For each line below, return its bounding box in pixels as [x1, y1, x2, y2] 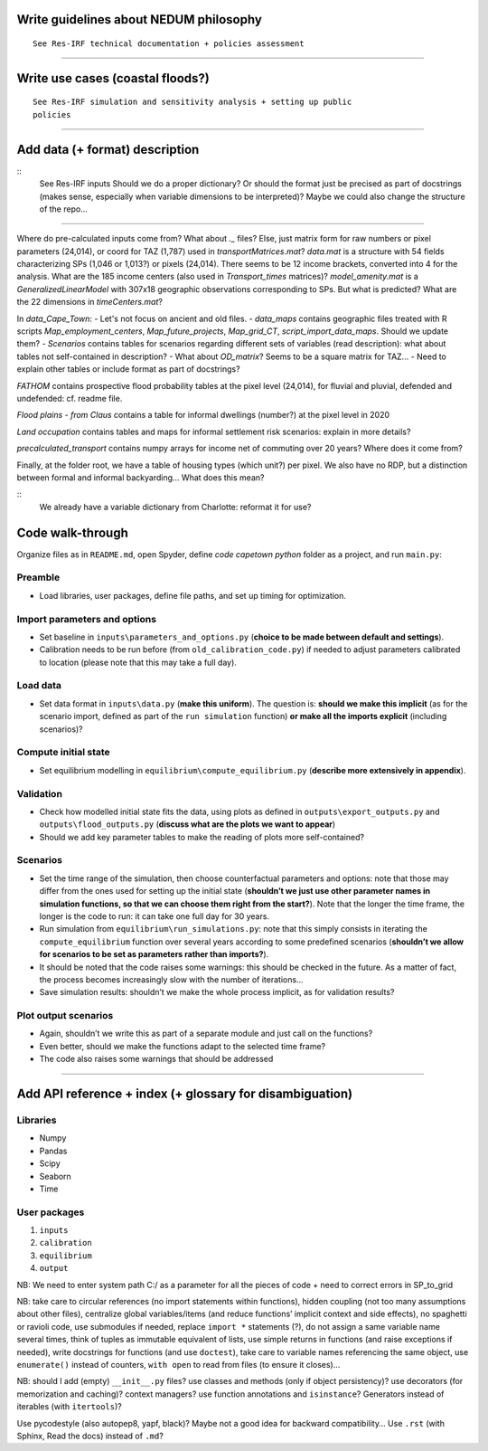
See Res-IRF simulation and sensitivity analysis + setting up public [33, 97, 352, 108]
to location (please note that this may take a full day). [39, 657, 237, 668]
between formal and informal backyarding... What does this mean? [16, 471, 265, 483]
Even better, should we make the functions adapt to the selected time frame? [39, 1040, 326, 1051]
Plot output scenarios [16, 1010, 114, 1022]
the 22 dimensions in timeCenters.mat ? [16, 297, 163, 308]
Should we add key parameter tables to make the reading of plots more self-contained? [39, 831, 365, 842]
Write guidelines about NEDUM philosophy [16, 12, 262, 27]
